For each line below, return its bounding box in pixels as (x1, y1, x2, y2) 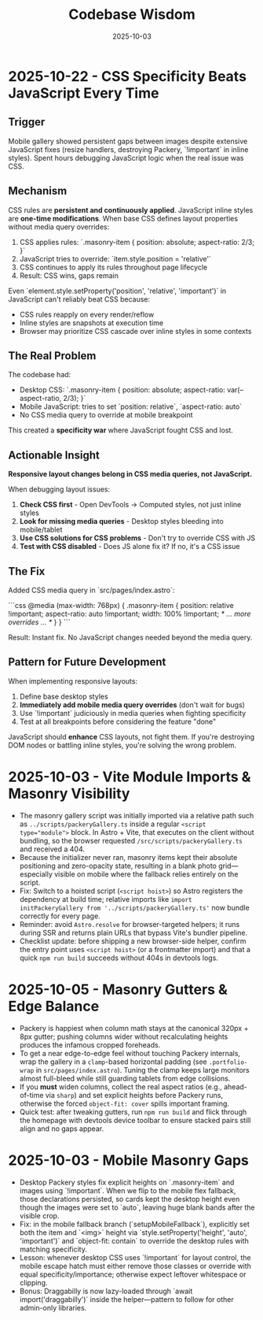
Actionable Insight (8, 448, 100, 462)
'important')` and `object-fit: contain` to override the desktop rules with (19, 1236, 249, 1245)
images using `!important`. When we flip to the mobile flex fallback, (19, 1185, 236, 1195)
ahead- (223, 1081, 247, 1092)
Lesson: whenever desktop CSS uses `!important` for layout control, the (19, 1252, 251, 1262)
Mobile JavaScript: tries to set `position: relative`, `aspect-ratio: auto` (19, 402, 242, 411)
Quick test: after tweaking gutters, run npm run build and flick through (19, 1107, 247, 1116)
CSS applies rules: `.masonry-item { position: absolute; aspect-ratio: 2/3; (19, 237, 255, 247)
